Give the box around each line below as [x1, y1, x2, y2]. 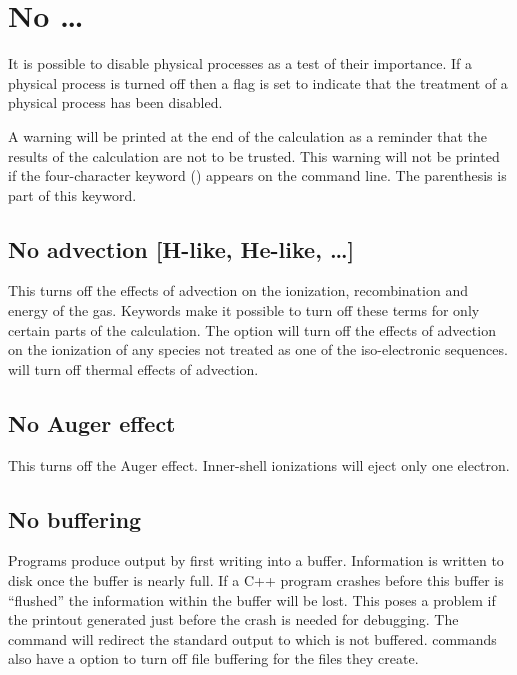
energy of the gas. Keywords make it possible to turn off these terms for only [8, 300, 480, 321]
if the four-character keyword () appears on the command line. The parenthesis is [8, 165, 507, 186]
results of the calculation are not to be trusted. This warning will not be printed [8, 145, 500, 166]
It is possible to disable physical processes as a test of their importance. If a [8, 53, 473, 74]
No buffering [8, 503, 142, 534]
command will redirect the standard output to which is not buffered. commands [8, 628, 497, 649]
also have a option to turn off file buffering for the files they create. [8, 648, 419, 669]
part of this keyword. [8, 184, 137, 205]
